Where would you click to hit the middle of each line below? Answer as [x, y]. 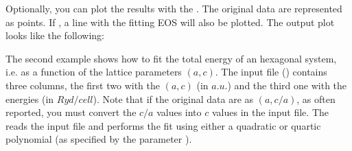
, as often [316, 98]
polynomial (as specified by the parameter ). [99, 139]
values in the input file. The [270, 112]
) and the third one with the [287, 85]
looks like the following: [55, 35]
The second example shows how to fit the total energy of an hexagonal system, [171, 58]
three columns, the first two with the [83, 85]
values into [179, 112]
